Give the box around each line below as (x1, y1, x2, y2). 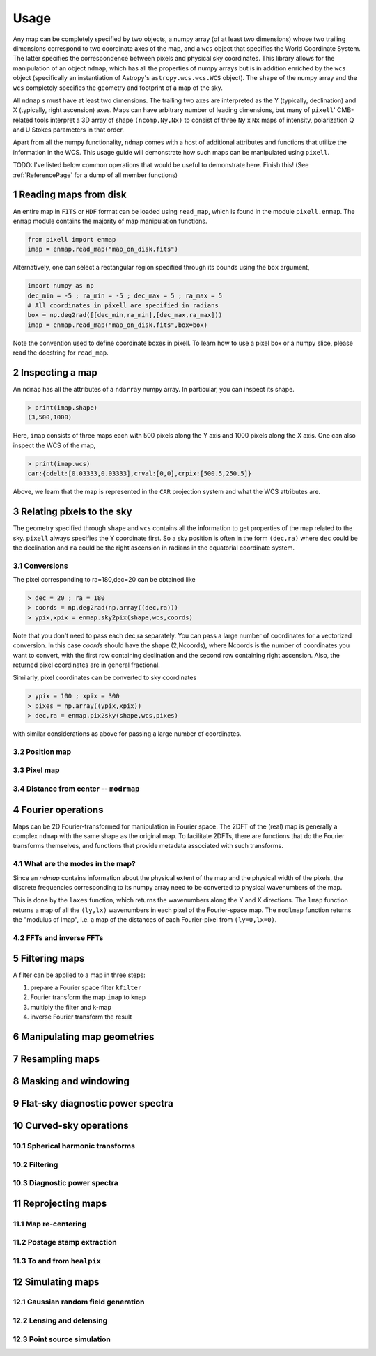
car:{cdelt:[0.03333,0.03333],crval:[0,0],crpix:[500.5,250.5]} (27, 470, 252, 477)
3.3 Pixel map (13, 765, 60, 775)
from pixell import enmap (27, 236, 116, 243)
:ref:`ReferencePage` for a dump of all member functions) (13, 171, 178, 179)
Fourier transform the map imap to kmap (30, 993, 146, 1001)
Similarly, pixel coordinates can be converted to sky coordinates (13, 673, 197, 682)
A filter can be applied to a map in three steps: (13, 971, 146, 979)
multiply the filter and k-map (30, 1003, 111, 1011)
